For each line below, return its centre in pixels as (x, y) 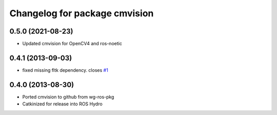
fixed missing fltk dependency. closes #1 (65, 70)
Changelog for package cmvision (82, 13)
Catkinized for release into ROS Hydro (62, 104)
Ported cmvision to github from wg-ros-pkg (68, 97)
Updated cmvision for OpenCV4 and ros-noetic (72, 44)
